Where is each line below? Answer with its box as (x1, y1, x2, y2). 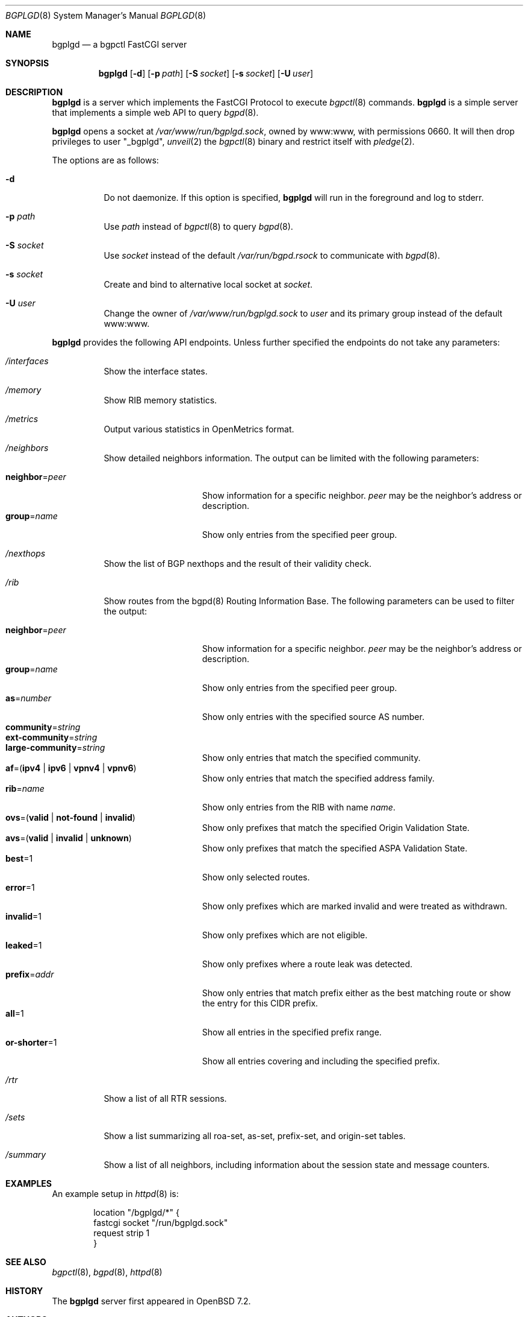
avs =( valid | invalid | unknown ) (5, 833, 132, 843)
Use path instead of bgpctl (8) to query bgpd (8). (104, 221, 293, 232)
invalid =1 (5, 911, 42, 921)
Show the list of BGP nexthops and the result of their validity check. (104, 558, 371, 569)
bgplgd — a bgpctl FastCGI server (52, 39, 187, 49)
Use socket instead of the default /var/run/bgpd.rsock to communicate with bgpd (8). (104, 250, 440, 261)
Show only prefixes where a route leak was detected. (202, 959, 413, 969)
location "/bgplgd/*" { (93, 1207, 179, 1218)
